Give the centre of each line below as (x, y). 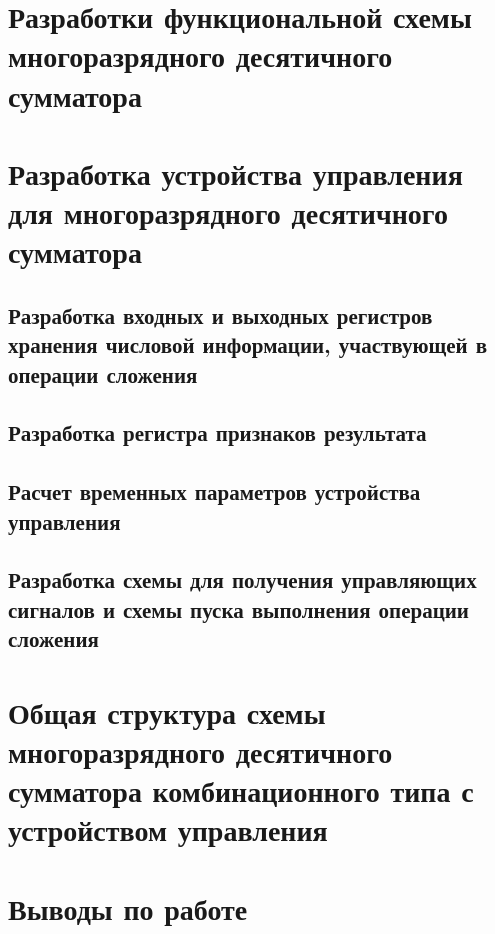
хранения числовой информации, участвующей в (248, 344)
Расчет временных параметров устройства (214, 491)
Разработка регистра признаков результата (217, 432)
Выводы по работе (128, 907)
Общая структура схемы (167, 711)
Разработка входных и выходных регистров (220, 314)
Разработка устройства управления (235, 172)
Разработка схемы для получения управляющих (242, 579)
